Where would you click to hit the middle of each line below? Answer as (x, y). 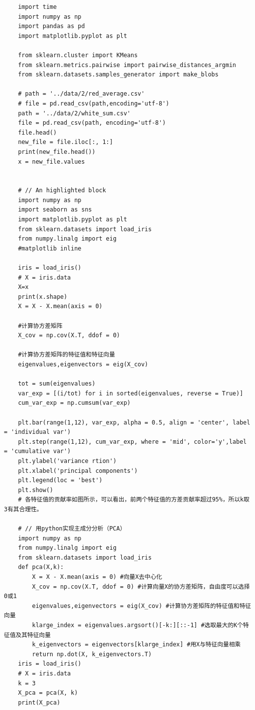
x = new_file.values (51, 161)
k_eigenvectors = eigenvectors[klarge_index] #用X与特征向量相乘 (136, 645)
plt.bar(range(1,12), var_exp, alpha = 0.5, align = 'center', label (134, 422)
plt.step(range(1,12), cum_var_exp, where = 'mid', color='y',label (132, 442)
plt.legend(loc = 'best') (60, 480)
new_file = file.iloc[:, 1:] (65, 142)
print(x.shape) (42, 297)
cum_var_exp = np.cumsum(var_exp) (74, 403)
